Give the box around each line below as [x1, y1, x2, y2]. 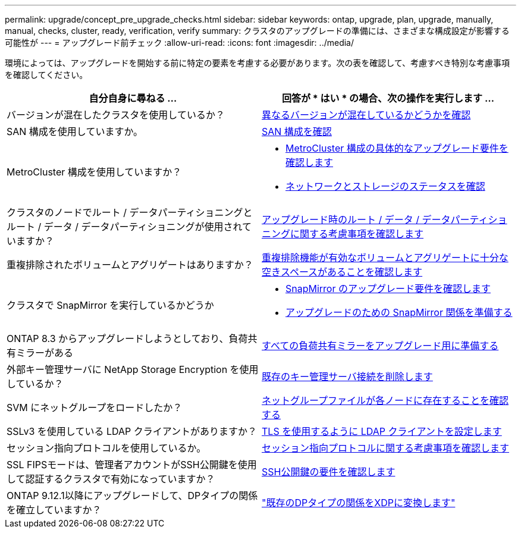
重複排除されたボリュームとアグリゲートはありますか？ [7, 259, 253, 271]
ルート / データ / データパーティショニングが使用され [7, 221, 243, 233]
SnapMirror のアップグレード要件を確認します [285, 283, 491, 294]
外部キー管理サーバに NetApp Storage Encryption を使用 [7, 363, 259, 375]
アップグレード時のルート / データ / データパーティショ [262, 214, 507, 225]
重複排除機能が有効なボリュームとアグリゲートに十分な [262, 252, 509, 264]
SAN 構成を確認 [262, 126, 332, 137]
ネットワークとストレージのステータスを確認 [285, 180, 485, 192]
